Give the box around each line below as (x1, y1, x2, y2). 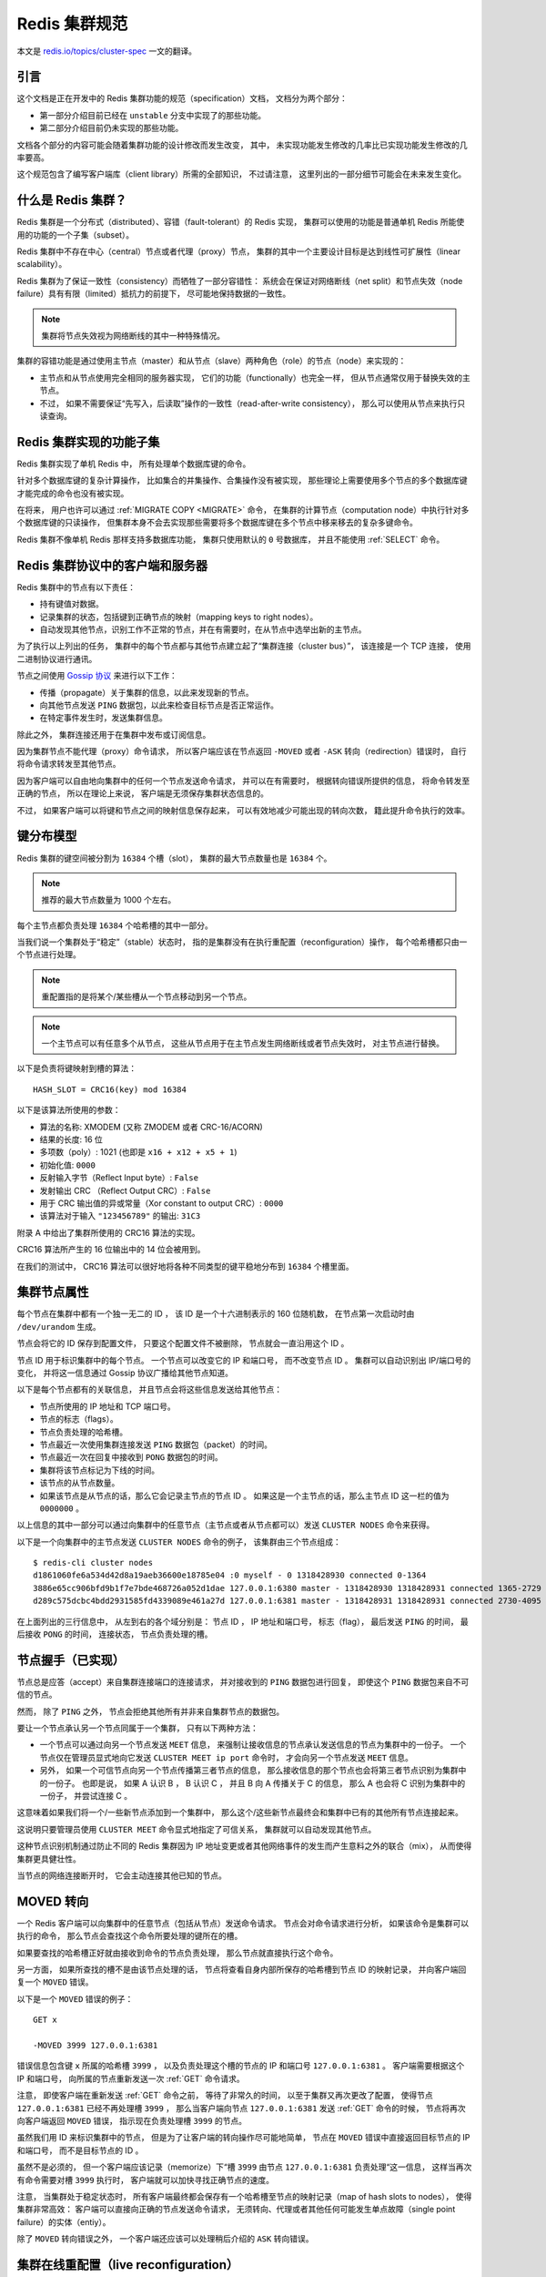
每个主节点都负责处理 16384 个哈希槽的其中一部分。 (16, 920, 214, 931)
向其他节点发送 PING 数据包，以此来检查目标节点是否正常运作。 (39, 699, 279, 710)
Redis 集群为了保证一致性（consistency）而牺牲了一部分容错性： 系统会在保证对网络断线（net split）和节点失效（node (16, 275, 463, 286)
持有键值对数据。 (39, 598, 104, 609)
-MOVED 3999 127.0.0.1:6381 (33, 2040, 158, 2051)
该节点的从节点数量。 (39, 1477, 120, 1488)
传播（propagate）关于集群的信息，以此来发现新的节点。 (39, 687, 254, 698)
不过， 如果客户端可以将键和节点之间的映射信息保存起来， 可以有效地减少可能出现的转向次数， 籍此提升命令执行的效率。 (16, 804, 470, 815)
